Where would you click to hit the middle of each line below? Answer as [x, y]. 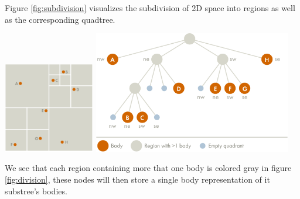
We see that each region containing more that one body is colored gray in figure [148, 168]
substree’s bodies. [36, 191]
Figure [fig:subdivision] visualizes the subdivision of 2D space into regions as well [150, 8]
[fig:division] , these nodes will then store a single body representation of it [137, 179]
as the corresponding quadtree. [60, 19]
